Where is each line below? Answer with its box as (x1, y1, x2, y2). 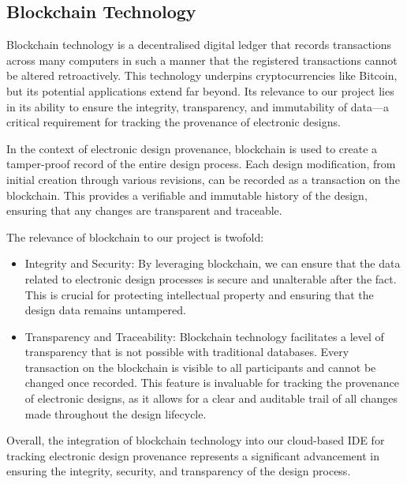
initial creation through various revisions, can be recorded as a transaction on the (6, 171, 400, 187)
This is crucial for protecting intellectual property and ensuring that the (24, 286, 374, 302)
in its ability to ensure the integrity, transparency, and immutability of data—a (6, 98, 390, 114)
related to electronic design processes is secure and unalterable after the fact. (24, 270, 397, 287)
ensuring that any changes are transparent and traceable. (6, 202, 282, 219)
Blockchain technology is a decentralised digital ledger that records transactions (6, 36, 392, 53)
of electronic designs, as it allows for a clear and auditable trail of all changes (24, 390, 398, 407)
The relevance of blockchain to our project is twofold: (6, 228, 264, 245)
